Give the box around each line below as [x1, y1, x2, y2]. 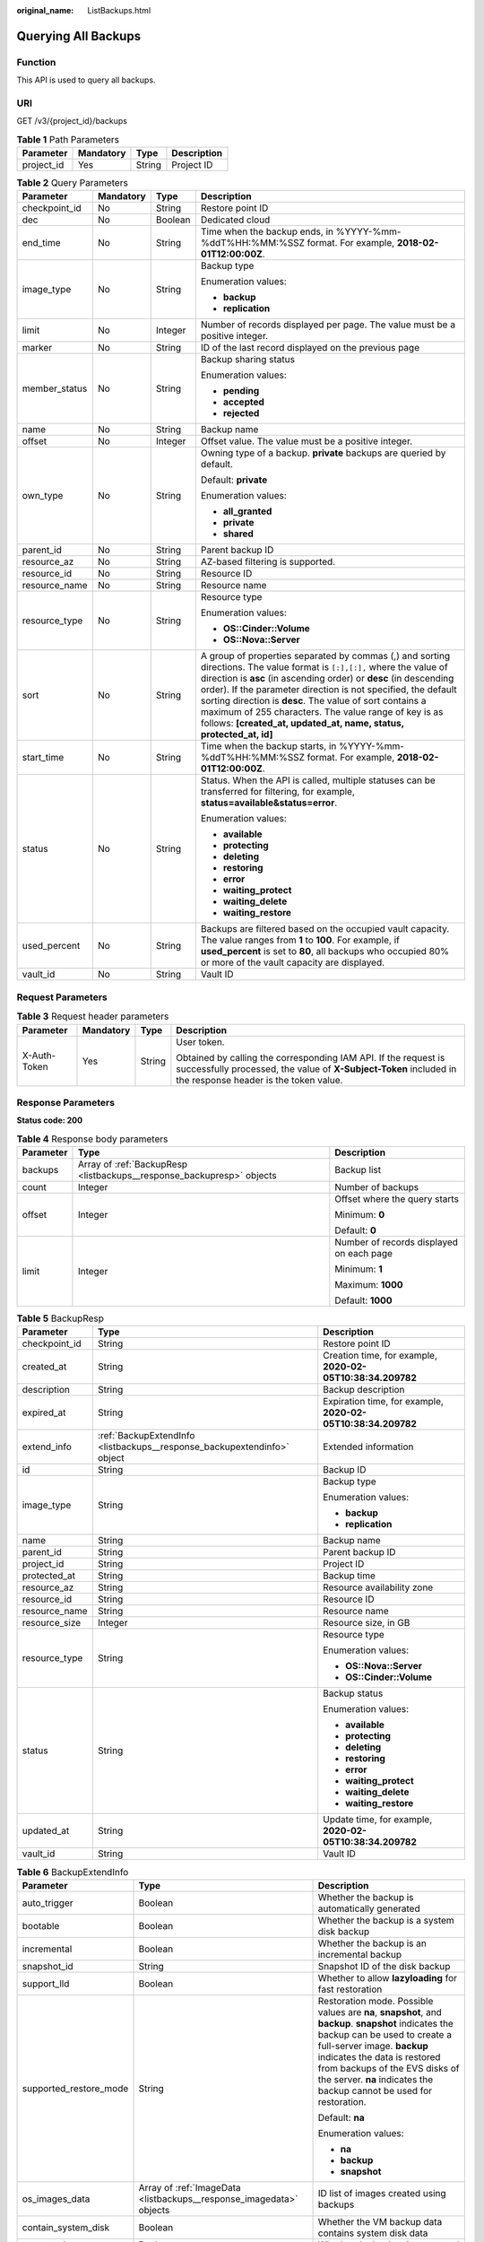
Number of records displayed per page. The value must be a [200, 318, 456, 331]
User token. [176, 1036, 225, 1048]
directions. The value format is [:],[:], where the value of [200, 661, 448, 673]
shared [222, 527, 255, 540]
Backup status [323, 1687, 384, 1699]
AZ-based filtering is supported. [200, 556, 336, 569]
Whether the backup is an [317, 1937, 428, 1950]
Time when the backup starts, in [200, 740, 337, 752]
